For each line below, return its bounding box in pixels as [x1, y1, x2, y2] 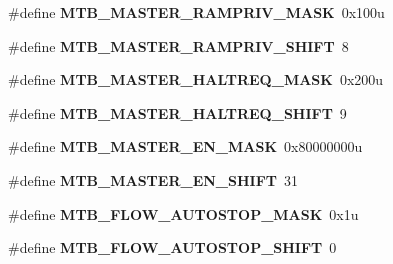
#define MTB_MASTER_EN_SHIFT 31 [8, 169, 298, 190]
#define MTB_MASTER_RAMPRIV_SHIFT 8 [8, 35, 349, 56]
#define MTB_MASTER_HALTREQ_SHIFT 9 [8, 102, 347, 123]
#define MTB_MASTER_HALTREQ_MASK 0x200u [8, 69, 384, 90]
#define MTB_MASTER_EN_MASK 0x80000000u [8, 136, 363, 157]
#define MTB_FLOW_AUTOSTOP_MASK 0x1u [8, 203, 359, 224]
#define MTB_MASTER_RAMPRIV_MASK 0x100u [8, 2, 385, 22]
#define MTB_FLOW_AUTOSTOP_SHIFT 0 [8, 237, 337, 258]
